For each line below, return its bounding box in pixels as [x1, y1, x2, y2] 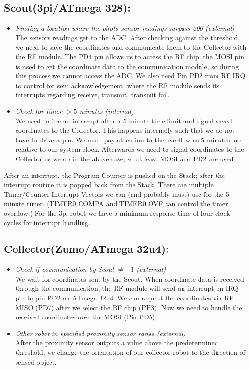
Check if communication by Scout [15, 264, 114, 274]
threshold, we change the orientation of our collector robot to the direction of [15, 347, 246, 357]
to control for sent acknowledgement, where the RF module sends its [15, 80, 220, 90]
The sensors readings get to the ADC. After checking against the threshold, [15, 32, 240, 42]
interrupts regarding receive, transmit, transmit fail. [15, 89, 170, 100]
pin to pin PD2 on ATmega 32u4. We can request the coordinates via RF [15, 293, 234, 303]
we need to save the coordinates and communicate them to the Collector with [15, 42, 247, 52]
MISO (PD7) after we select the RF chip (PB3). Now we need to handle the [15, 302, 242, 312]
